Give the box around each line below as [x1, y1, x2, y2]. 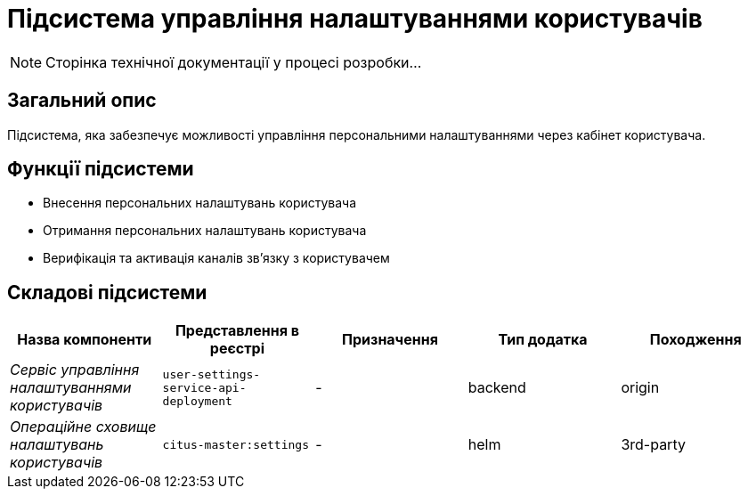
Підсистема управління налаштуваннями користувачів [7, 4, 703, 34]
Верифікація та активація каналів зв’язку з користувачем [43, 250, 390, 266]
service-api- [162, 380, 247, 394]
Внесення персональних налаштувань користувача [43, 195, 357, 211]
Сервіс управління [10, 361, 140, 379]
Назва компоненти [17, 330, 152, 349]
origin [621, 378, 660, 397]
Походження [649, 330, 742, 349]
